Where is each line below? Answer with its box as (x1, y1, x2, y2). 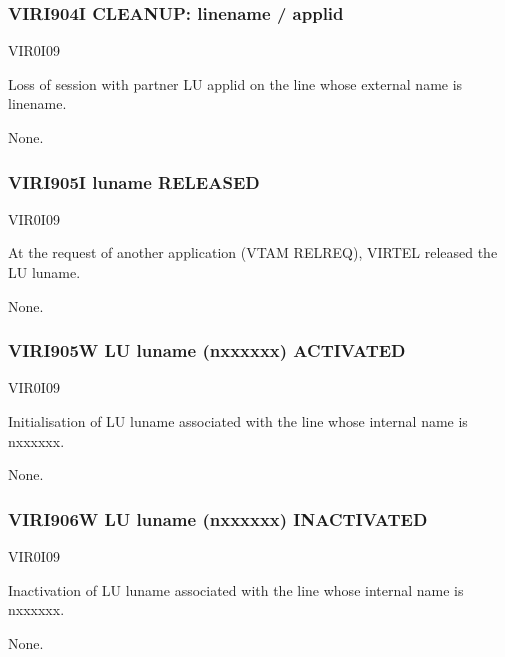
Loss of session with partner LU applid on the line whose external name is (8, 73, 463, 94)
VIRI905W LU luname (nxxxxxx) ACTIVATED (8, 338, 406, 363)
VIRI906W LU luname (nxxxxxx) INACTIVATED (8, 506, 428, 531)
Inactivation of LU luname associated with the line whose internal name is (8, 579, 464, 600)
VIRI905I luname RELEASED (8, 169, 260, 194)
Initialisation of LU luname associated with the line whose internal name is (8, 411, 468, 431)
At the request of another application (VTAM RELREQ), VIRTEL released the (8, 242, 498, 263)
